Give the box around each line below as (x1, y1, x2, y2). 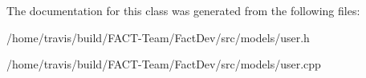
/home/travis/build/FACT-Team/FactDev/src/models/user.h (6, 29, 310, 45)
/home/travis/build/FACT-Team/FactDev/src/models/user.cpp (6, 56, 321, 72)
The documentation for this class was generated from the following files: (6, 2, 360, 18)
